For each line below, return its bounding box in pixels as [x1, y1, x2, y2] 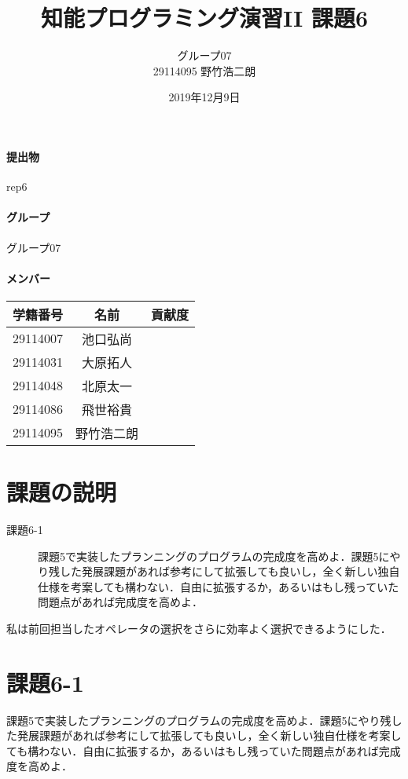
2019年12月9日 [168, 89, 241, 105]
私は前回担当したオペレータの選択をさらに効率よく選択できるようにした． [6, 620, 391, 636]
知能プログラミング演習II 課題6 [40, 2, 369, 34]
